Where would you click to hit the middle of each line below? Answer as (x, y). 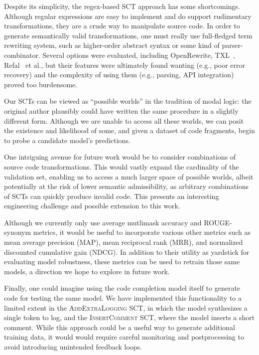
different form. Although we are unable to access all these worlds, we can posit (124, 120)
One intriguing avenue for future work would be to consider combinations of (120, 157)
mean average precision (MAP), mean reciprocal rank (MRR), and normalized (124, 242)
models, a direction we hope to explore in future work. (87, 271)
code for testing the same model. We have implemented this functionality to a (123, 298)
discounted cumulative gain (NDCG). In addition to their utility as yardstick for (127, 252)
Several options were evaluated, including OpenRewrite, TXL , (139, 55)
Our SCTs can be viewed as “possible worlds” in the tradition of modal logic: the (128, 101)
